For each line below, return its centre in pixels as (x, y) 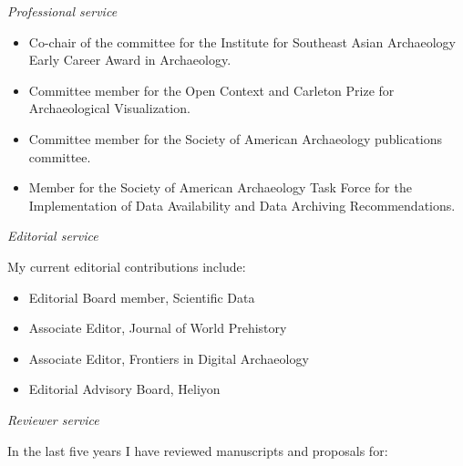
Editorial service (53, 236)
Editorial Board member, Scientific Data (142, 297)
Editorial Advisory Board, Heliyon (124, 389)
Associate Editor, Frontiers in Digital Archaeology (169, 358)
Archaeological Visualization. (109, 108)
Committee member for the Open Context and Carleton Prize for (211, 90)
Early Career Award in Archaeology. (130, 60)
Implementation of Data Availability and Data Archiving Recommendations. (242, 205)
